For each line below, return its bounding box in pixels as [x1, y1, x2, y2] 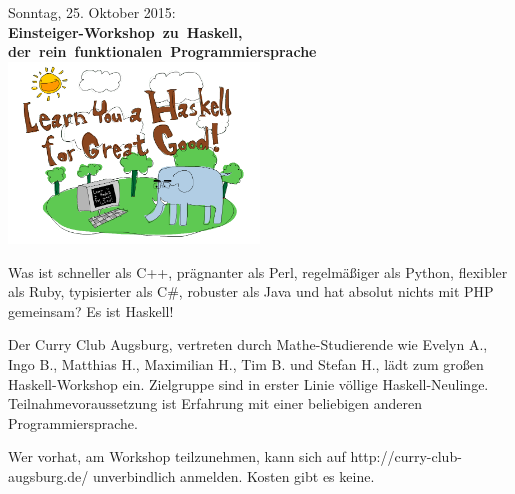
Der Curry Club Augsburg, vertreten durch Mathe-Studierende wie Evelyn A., [8, 334, 488, 355]
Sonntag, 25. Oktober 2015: [8, 2, 176, 22]
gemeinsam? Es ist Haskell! [8, 300, 174, 321]
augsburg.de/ [8, 465, 89, 486]
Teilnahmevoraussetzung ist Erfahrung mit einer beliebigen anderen [8, 393, 423, 414]
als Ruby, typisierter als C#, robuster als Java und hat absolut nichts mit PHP [8, 281, 494, 302]
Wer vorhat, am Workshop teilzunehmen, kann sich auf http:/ [8, 446, 388, 467]
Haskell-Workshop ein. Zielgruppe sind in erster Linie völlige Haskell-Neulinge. [8, 373, 489, 394]
